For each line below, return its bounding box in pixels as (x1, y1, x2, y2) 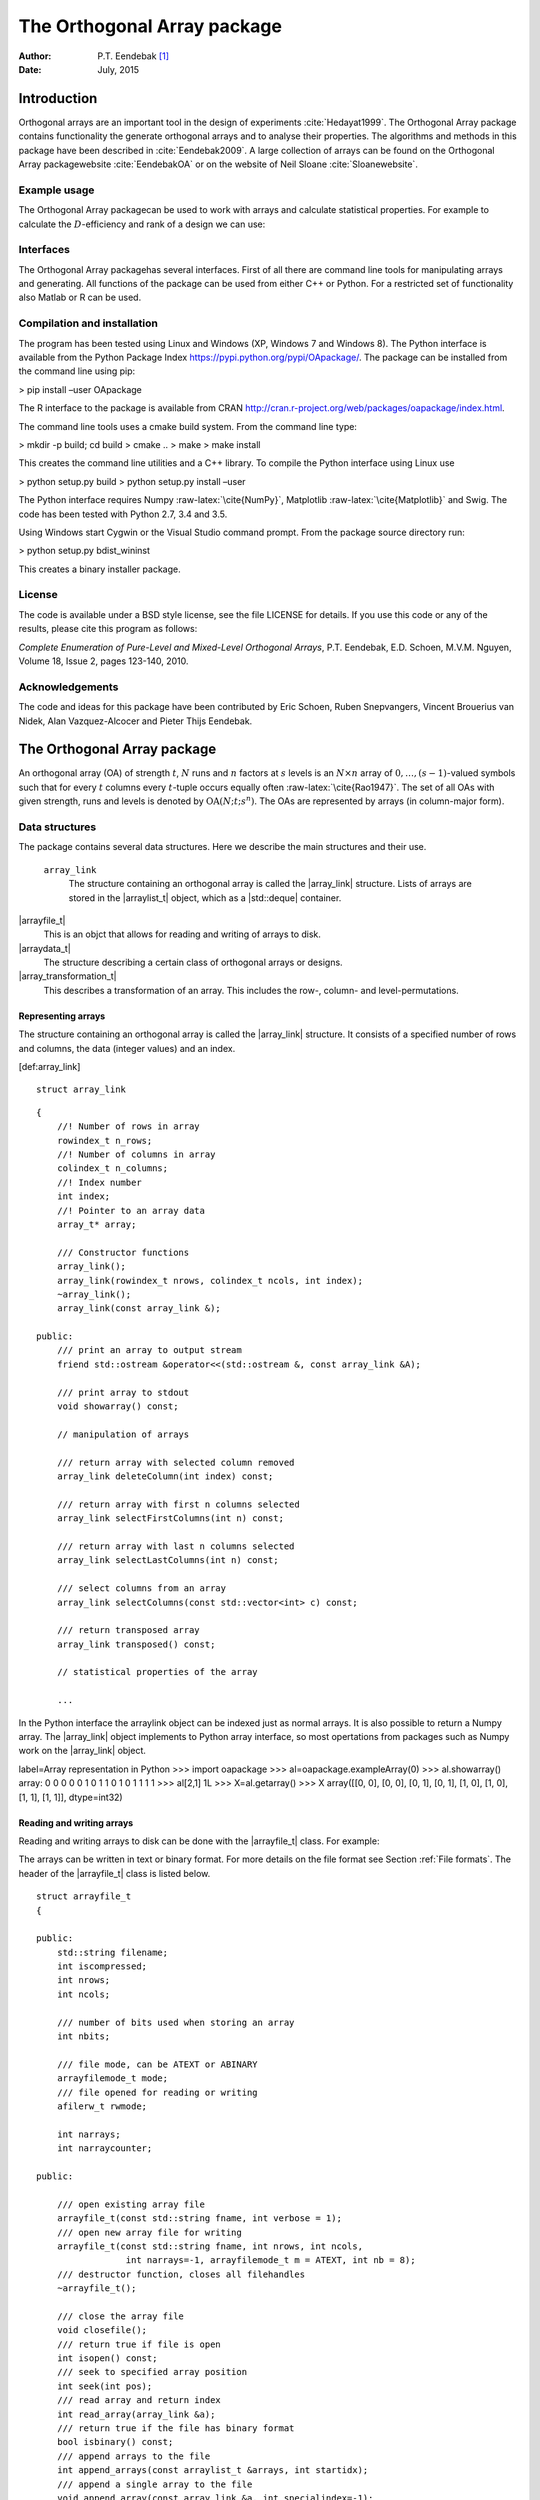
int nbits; (56, 2031, 111, 2042)
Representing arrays (18, 1010, 106, 1022)
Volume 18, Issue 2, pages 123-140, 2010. (18, 655, 189, 667)
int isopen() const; (56, 2353, 158, 2364)
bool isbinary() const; (56, 2436, 174, 2448)
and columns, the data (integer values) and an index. (18, 1042, 236, 1054)
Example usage (18, 183, 95, 197)
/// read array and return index (56, 2395, 222, 2406)
